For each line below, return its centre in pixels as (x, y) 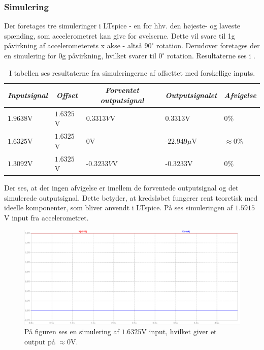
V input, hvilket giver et (179, 331)
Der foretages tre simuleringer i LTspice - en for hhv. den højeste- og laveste (122, 26)
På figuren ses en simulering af (72, 331)
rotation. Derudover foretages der (208, 45)
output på (40, 342)
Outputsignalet (191, 95)
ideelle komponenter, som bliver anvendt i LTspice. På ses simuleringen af (119, 208)
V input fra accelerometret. (46, 217)
